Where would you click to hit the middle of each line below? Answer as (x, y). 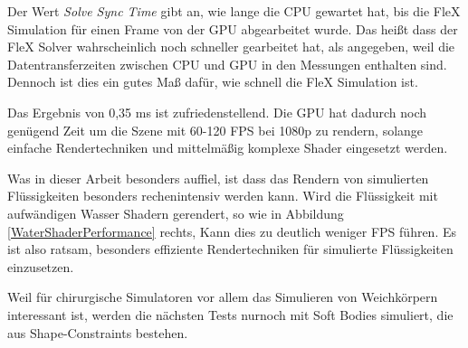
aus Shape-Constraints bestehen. (98, 332)
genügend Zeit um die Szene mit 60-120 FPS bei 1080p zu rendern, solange (215, 130)
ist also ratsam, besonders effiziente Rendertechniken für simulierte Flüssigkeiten (230, 249)
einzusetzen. (41, 266)
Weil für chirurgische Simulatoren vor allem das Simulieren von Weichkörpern (223, 297)
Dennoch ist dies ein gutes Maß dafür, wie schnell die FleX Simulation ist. (213, 82)
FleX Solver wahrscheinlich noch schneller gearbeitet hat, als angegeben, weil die (231, 47)
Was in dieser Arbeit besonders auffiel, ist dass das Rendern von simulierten (218, 178)
